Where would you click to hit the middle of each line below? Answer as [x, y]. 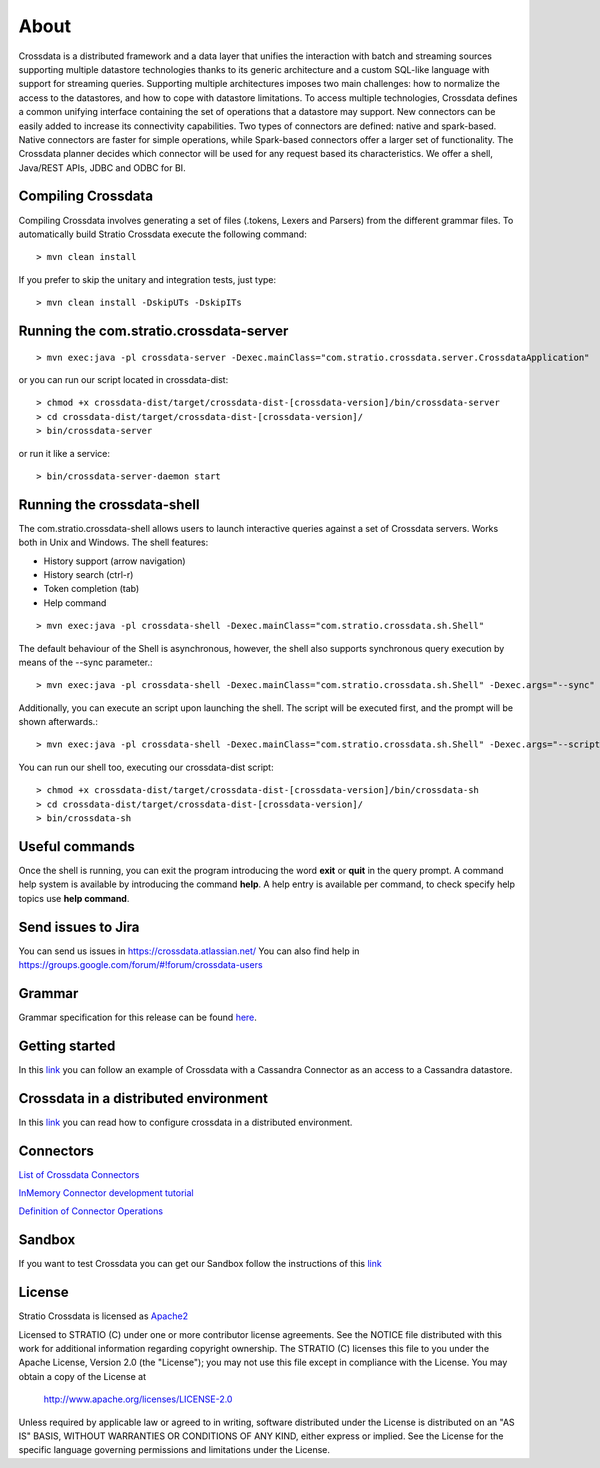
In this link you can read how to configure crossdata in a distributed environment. [185, 1122]
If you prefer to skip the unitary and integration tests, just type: [147, 279]
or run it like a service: [64, 453]
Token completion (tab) [91, 589]
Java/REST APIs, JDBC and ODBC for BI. [102, 167]
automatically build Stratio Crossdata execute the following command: [162, 234]
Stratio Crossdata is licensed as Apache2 [103, 1316]
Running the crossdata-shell [109, 504]
